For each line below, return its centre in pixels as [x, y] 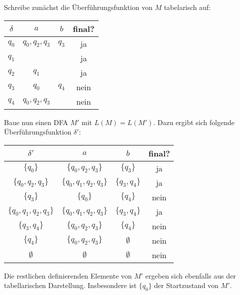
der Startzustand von [186, 285]
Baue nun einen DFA [36, 122]
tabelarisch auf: [187, 7]
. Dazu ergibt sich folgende [194, 122]
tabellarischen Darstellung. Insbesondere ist [70, 285]
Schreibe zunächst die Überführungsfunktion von [78, 7]
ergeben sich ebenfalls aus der [191, 275]
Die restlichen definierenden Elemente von [68, 275]
